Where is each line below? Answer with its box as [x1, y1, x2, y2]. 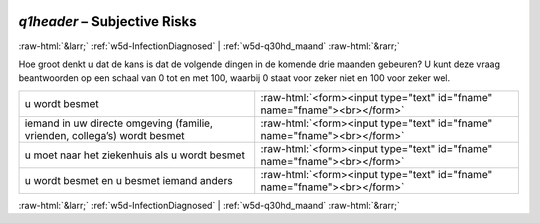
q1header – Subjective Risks [18, 13, 197, 30]
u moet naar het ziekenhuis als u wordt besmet [24, 148, 245, 162]
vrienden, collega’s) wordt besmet [24, 128, 185, 142]
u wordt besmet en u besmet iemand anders [24, 173, 234, 187]
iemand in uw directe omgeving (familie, [24, 116, 214, 130]
